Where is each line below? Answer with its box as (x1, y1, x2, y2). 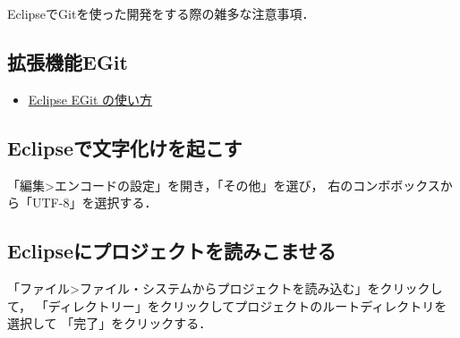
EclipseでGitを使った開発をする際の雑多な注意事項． (7, 4, 315, 22)
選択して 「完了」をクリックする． (7, 314, 212, 333)
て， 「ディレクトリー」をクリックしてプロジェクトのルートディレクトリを (7, 296, 447, 315)
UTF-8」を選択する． (31, 193, 158, 212)
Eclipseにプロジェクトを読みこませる (7, 237, 336, 265)
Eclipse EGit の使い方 (28, 89, 153, 108)
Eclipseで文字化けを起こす (7, 133, 243, 161)
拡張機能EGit (7, 47, 128, 75)
